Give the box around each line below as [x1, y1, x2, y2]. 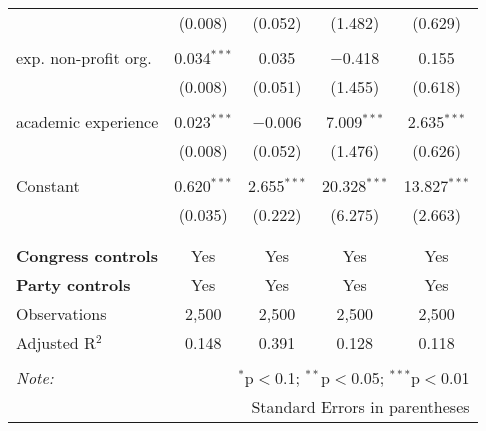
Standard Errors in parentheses [251, 395, 470, 418]
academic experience [16, 110, 159, 133]
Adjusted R [16, 331, 96, 354]
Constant [16, 174, 80, 197]
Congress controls [16, 244, 158, 267]
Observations [16, 302, 107, 325]
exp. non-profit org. [16, 46, 152, 69]
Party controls [16, 273, 131, 296]
